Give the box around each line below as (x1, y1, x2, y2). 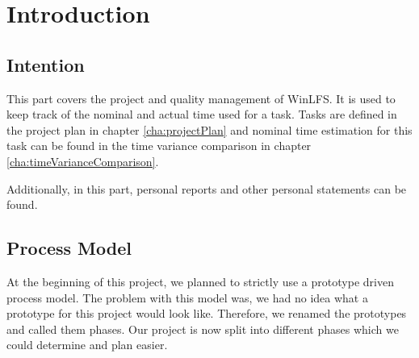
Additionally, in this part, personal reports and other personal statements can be (6, 180, 407, 197)
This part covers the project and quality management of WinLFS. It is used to (6, 89, 396, 106)
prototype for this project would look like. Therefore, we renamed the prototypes (6, 305, 407, 322)
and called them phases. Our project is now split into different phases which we (6, 320, 399, 337)
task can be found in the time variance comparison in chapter (6, 137, 312, 154)
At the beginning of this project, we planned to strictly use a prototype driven (6, 273, 394, 289)
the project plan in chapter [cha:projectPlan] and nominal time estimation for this (6, 121, 413, 138)
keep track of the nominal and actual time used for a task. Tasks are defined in (6, 106, 397, 123)
